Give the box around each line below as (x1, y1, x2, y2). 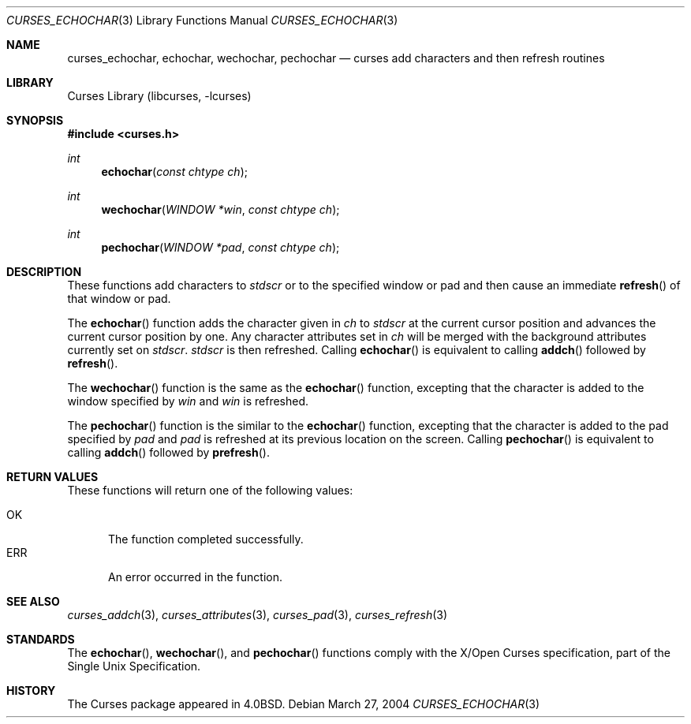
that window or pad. (67, 292, 171, 305)
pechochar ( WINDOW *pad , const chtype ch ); (101, 241, 340, 254)
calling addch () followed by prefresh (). (67, 446, 270, 459)
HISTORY (6, 684, 56, 697)
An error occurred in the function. (108, 570, 282, 584)
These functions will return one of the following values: (67, 483, 353, 497)
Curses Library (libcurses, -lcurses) (67, 89, 252, 103)
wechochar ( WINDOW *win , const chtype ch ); (101, 203, 340, 216)
